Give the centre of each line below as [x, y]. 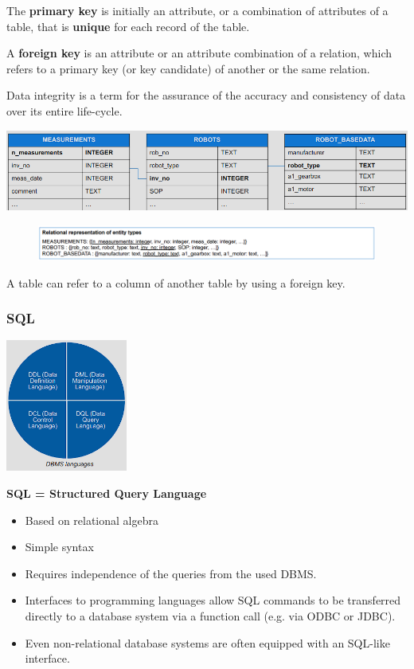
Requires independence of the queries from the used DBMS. [171, 573]
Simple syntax [59, 547]
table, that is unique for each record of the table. [128, 26]
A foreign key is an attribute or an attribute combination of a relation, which [199, 53]
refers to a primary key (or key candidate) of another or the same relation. [188, 68]
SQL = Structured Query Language [107, 493]
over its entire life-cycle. [64, 110]
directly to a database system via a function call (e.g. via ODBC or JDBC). [210, 615]
